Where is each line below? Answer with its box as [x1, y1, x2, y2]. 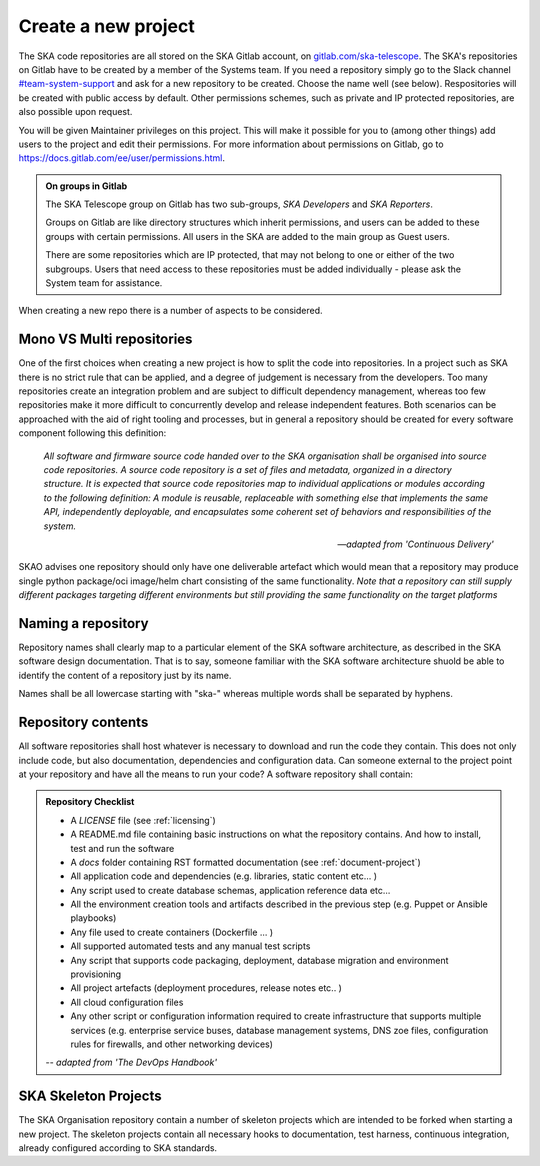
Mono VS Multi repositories [18, 331, 193, 348]
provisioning [70, 968, 122, 980]
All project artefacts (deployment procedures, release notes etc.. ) [70, 982, 342, 994]
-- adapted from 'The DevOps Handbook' [45, 1056, 218, 1069]
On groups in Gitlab [45, 180, 128, 192]
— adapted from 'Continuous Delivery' [336, 538, 494, 550]
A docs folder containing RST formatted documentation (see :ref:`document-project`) [70, 856, 422, 868]
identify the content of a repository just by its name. [18, 669, 232, 681]
